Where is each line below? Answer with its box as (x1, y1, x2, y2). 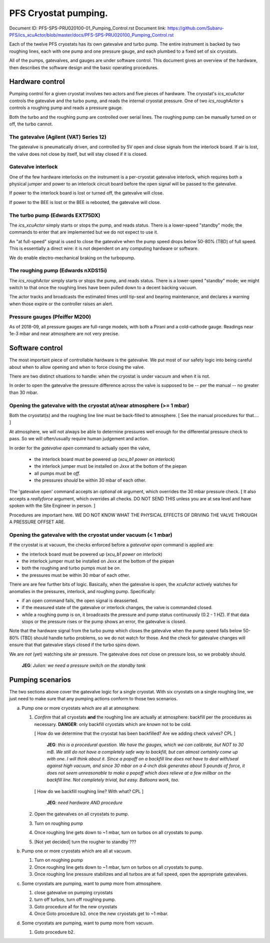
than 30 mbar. (9, 389, 38, 396)
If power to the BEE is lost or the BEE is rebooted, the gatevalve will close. (9, 199, 161, 205)
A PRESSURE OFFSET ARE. (9, 519, 65, 525)
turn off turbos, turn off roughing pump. (34, 896, 116, 902)
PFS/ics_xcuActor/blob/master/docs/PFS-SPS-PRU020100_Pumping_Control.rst (9, 32, 174, 38)
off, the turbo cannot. (9, 121, 53, 127)
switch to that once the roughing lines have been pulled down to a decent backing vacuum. (9, 285, 197, 291)
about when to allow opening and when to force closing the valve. (9, 364, 145, 370)
